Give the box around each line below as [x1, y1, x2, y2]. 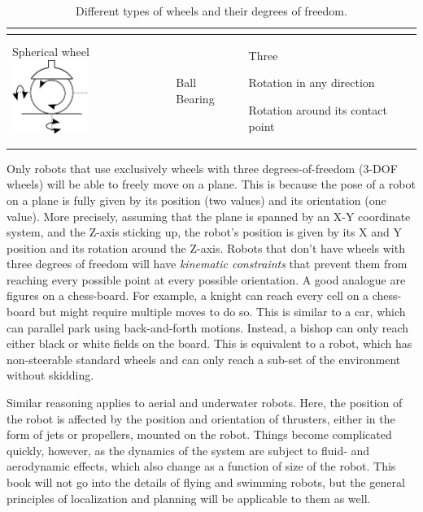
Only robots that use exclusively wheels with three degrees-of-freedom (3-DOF [7, 159, 398, 176]
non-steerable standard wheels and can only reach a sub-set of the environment [7, 350, 401, 367]
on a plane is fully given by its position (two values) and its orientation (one [7, 191, 386, 208]
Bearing [176, 90, 215, 107]
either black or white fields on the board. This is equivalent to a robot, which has [7, 335, 412, 352]
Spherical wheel [12, 43, 89, 60]
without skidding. [7, 367, 94, 384]
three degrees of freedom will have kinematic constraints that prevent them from [7, 255, 408, 272]
